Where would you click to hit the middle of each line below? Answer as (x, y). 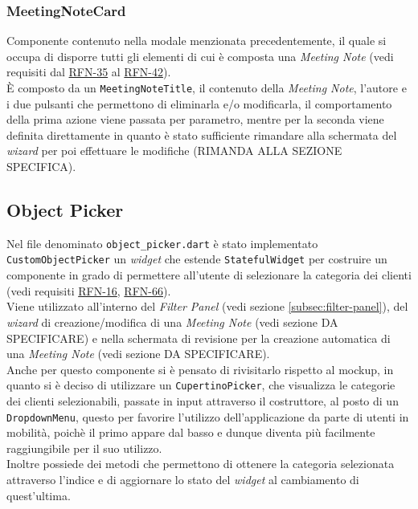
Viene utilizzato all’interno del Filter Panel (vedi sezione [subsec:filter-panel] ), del (207, 306)
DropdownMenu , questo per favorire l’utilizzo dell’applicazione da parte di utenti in (208, 416)
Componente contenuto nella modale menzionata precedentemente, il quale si (197, 41)
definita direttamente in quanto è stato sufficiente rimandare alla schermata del (202, 134)
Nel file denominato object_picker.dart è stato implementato (162, 243)
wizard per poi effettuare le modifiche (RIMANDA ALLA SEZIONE (174, 151)
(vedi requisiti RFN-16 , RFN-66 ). (89, 290)
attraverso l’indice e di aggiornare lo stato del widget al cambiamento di (183, 479)
